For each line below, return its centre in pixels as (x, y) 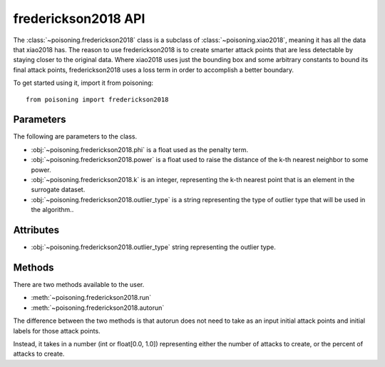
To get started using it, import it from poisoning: (83, 83)
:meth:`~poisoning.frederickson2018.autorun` (98, 308)
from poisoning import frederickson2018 (97, 99)
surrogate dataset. (58, 190)
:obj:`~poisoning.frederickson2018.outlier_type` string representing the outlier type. (153, 247)
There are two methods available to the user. (79, 284)
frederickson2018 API (79, 19)
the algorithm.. (52, 210)
